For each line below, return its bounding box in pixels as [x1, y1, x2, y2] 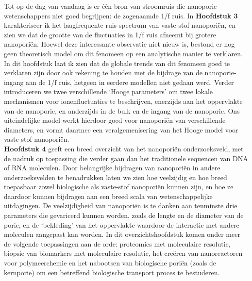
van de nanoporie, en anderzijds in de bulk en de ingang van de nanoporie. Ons [4, 105, 240, 116]
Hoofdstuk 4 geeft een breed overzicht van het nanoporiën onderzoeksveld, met [4, 143, 244, 153]
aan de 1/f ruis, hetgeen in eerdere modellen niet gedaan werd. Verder [26, 77, 234, 87]
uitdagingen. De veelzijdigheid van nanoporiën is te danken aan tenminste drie [4, 200, 237, 211]
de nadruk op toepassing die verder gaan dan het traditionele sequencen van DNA [4, 153, 248, 163]
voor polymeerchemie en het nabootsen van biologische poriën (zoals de [4, 258, 217, 268]
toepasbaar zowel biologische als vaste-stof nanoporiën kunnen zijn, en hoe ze [4, 182, 234, 192]
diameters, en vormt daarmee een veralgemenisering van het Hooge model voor [4, 124, 238, 134]
